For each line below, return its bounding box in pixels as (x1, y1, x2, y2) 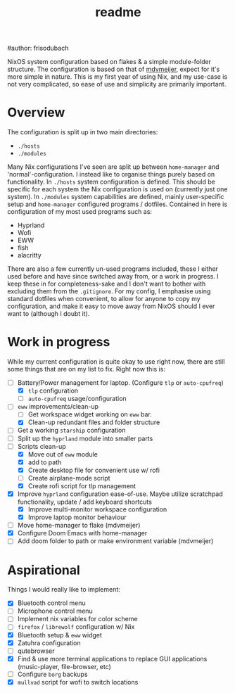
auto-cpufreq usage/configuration (27, 395, 127, 403)
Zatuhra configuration (17, 638, 81, 647)
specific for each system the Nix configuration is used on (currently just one (7, 185, 228, 193)
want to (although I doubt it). (7, 310, 90, 318)
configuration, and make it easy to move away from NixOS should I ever (7, 302, 215, 310)
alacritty (17, 251, 42, 260)
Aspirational (7, 562, 81, 578)
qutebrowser (17, 647, 55, 655)
